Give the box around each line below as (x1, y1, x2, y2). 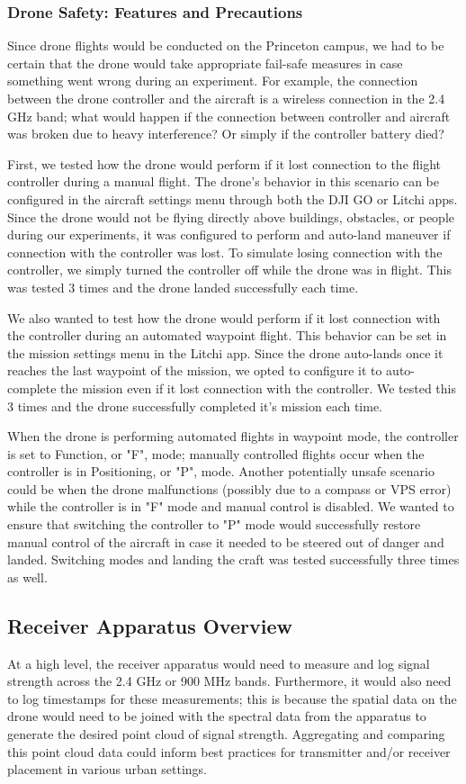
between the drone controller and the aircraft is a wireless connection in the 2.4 (7, 89, 445, 107)
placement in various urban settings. (7, 760, 207, 779)
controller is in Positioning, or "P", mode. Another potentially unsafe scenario (7, 462, 435, 481)
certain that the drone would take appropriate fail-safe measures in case (7, 53, 403, 72)
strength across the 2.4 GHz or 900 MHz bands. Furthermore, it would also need (7, 671, 452, 690)
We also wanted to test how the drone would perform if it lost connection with (7, 308, 441, 327)
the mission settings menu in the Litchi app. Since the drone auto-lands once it (7, 343, 444, 362)
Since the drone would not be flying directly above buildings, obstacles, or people (7, 207, 454, 226)
